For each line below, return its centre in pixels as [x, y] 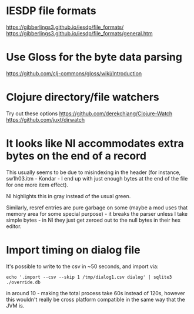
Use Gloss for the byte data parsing [94, 57]
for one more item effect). [37, 185]
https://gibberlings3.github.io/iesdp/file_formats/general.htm [79, 33]
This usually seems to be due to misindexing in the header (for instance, [93, 172]
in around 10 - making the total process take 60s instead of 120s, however [96, 293]
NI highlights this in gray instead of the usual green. [68, 196]
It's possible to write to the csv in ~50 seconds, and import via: [82, 266]
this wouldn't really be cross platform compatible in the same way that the [96, 299]
